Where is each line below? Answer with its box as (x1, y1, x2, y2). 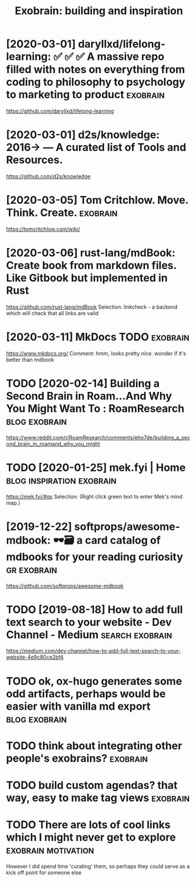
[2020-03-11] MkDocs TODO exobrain (6, 330, 190, 344)
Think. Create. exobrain (6, 206, 118, 220)
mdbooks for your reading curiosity (6, 550, 184, 563)
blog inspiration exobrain (6, 473, 117, 486)
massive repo (97, 50, 165, 63)
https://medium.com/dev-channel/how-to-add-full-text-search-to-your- (6, 648, 181, 655)
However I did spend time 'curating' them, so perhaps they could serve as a (6, 863, 190, 870)
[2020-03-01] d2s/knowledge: (6, 128, 160, 142)
